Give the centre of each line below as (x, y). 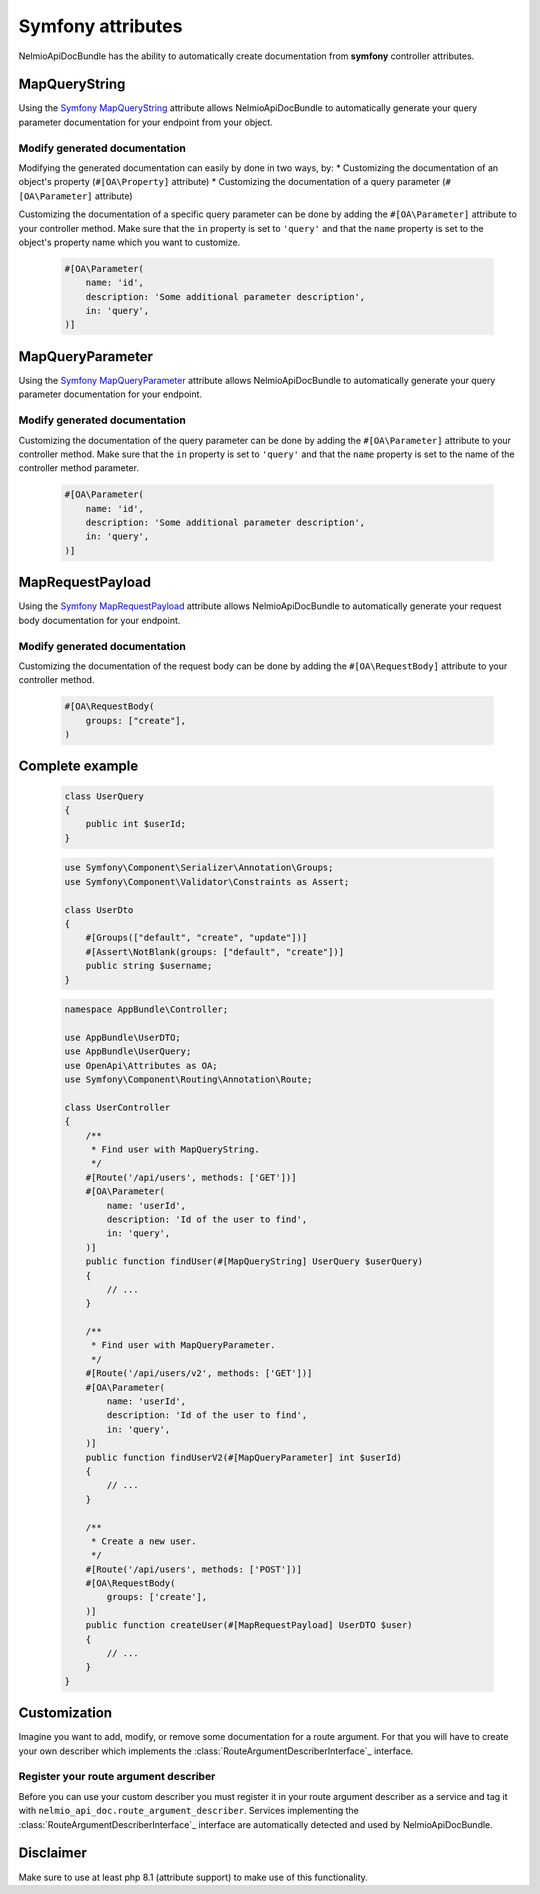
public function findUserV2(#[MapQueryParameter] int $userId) (244, 1457)
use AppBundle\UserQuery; (128, 1051)
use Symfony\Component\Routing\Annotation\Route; (188, 1079)
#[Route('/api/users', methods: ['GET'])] (191, 1177)
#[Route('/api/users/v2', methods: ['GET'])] (199, 1373)
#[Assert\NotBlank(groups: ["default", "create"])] (215, 951)
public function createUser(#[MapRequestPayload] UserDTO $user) (249, 1625)
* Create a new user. (143, 1541)
